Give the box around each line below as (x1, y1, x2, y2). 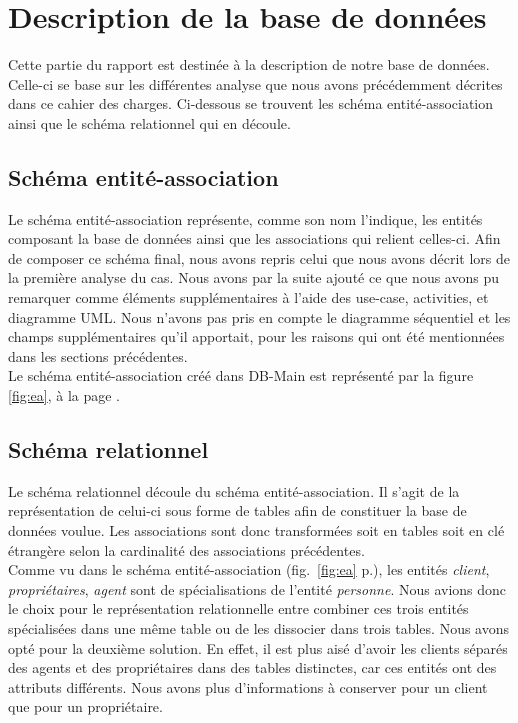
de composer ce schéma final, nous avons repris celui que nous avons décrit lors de (8, 247, 511, 268)
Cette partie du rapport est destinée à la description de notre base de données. (8, 54, 490, 75)
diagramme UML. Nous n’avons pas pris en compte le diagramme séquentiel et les (8, 306, 511, 327)
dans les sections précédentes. (8, 345, 188, 366)
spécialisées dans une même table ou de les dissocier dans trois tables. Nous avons (8, 618, 510, 638)
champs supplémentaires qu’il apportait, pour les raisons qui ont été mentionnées (8, 326, 505, 347)
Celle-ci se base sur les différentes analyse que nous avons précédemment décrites (8, 73, 503, 94)
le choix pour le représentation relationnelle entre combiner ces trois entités (8, 598, 469, 619)
